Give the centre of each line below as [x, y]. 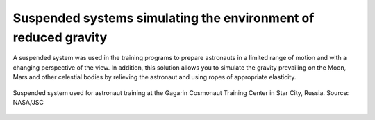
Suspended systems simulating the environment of [164, 18]
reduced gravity [60, 37]
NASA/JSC [28, 102]
